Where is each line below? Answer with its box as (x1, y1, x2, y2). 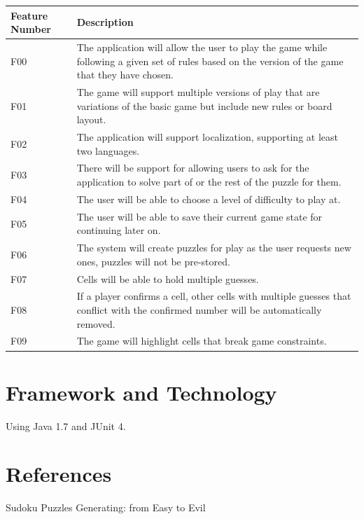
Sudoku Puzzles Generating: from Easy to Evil (6, 500, 206, 515)
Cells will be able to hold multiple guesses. (76, 271, 259, 286)
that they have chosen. (76, 67, 174, 82)
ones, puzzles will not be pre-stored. (76, 254, 230, 268)
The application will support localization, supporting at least (76, 130, 338, 144)
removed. (76, 316, 115, 331)
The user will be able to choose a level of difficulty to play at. (76, 191, 341, 206)
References (6, 459, 112, 488)
